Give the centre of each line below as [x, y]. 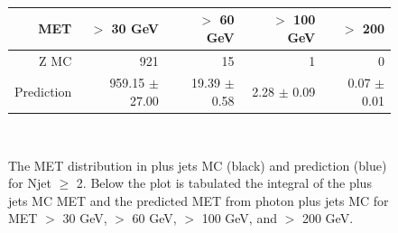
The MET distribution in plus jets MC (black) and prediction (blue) [198, 165]
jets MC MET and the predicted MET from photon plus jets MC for [199, 200]
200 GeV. [328, 218]
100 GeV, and [239, 218]
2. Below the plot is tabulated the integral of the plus [224, 183]
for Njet [30, 183]
